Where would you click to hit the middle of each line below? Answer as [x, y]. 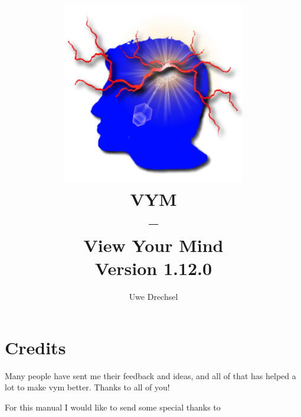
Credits [35, 347]
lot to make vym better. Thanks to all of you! [87, 387]
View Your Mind [153, 245]
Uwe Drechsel [153, 297]
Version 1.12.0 [153, 268]
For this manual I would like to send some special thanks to [113, 407]
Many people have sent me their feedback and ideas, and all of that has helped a [150, 375]
